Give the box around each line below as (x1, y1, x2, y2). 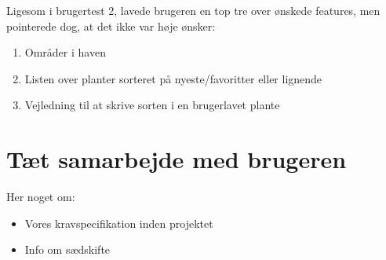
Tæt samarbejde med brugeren (6, 143, 347, 175)
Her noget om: (6, 189, 75, 205)
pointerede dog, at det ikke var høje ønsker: (6, 17, 216, 34)
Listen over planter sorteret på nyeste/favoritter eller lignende (24, 70, 322, 86)
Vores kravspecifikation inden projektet (24, 214, 213, 231)
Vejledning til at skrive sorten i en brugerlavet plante (24, 97, 280, 113)
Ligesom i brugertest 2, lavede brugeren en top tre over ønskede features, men (6, 2, 381, 18)
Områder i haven (24, 44, 106, 60)
